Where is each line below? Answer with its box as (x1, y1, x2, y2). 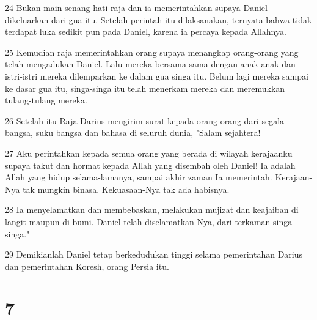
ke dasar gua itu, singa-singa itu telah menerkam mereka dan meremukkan (5, 81, 285, 94)
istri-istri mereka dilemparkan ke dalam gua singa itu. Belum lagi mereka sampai (5, 69, 308, 82)
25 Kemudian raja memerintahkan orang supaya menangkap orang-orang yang (5, 45, 299, 58)
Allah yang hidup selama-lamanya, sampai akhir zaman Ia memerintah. (5, 171, 272, 184)
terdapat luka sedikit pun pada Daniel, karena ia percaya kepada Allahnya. (5, 25, 286, 38)
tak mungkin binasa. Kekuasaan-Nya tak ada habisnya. (23, 182, 230, 195)
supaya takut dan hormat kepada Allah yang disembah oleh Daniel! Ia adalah (5, 158, 296, 171)
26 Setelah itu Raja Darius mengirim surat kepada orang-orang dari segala (5, 114, 285, 127)
